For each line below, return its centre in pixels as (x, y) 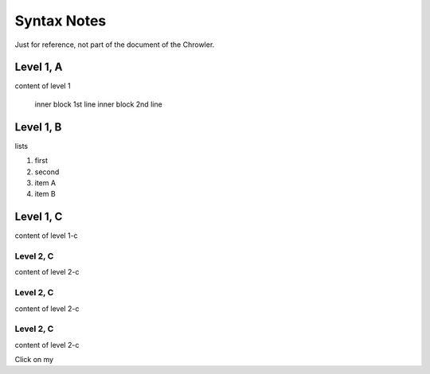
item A (45, 182)
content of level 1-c (47, 236)
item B (45, 194)
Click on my (34, 360)
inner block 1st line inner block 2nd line (98, 104)
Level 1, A (39, 67)
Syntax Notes (61, 21)
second (47, 172)
